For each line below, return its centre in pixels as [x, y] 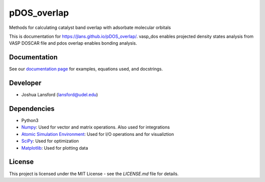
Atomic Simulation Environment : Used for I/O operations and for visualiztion [98, 134]
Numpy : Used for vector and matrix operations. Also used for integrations [96, 127]
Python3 [30, 121]
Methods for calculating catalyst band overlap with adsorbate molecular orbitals [90, 27]
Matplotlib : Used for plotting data [55, 148]
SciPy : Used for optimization [50, 141]
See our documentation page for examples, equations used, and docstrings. [86, 69]
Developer [25, 83]
